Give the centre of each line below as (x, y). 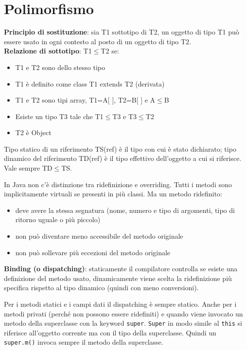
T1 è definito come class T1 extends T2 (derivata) (90, 83)
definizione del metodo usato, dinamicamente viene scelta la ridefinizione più (118, 278)
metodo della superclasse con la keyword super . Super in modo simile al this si (123, 323)
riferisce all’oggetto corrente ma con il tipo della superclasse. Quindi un (110, 332)
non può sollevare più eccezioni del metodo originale (93, 252)
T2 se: (110, 51)
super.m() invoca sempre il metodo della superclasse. (84, 342)
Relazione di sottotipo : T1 (48, 51)
